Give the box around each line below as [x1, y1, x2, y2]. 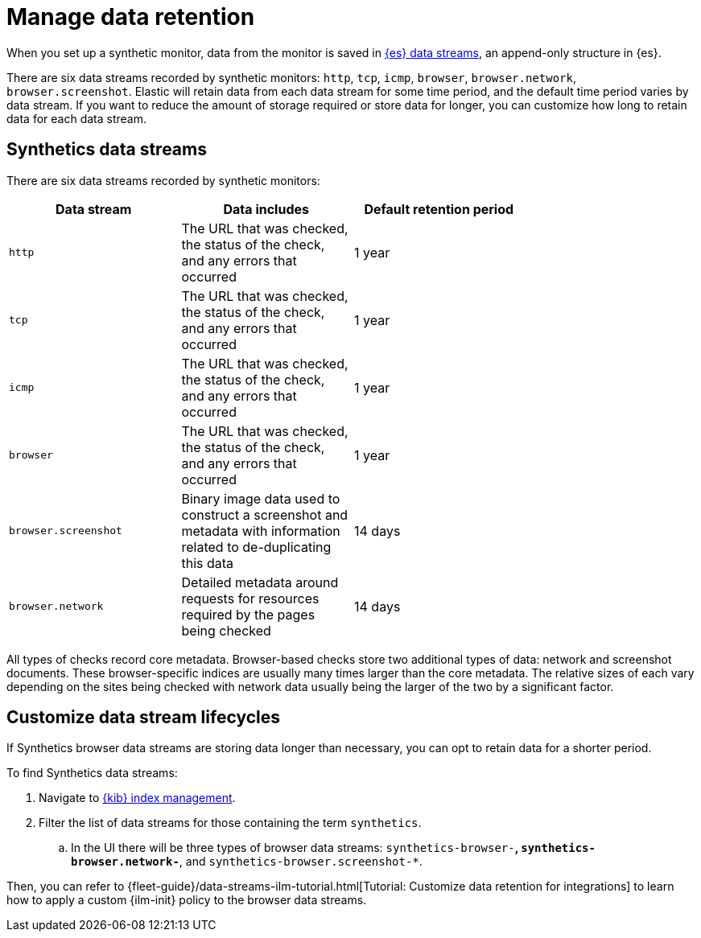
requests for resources [181, 590, 320, 607]
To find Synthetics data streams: [6, 766, 178, 780]
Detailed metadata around [181, 574, 339, 590]
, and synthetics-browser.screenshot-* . [179, 854, 423, 869]
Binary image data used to [181, 490, 340, 507]
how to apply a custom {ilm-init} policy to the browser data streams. [6, 893, 367, 907]
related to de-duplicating [181, 538, 332, 555]
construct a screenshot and [181, 506, 348, 523]
